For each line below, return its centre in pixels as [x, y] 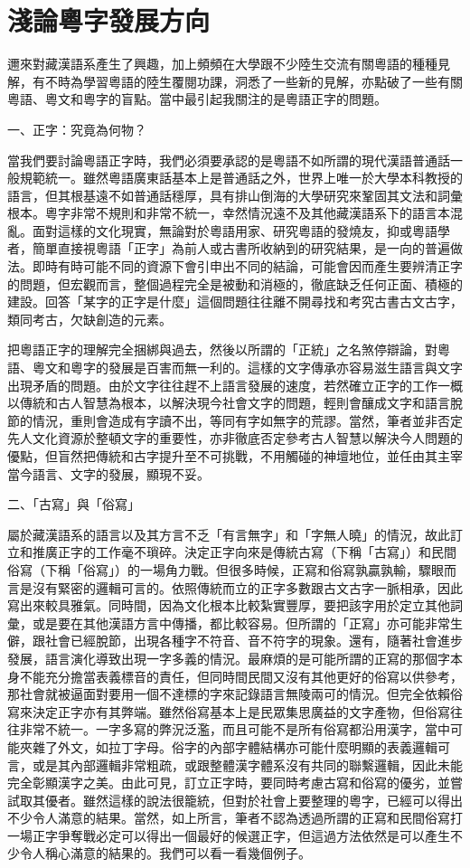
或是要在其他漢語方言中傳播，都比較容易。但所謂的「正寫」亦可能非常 [241, 623]
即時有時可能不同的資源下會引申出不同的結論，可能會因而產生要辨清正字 [247, 266]
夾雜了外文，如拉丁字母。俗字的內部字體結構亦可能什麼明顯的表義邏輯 [228, 746]
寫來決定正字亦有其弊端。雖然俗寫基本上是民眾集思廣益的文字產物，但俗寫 [229, 711]
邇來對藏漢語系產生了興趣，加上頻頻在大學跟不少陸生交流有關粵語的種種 [222, 64]
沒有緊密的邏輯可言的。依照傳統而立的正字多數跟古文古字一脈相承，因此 [247, 587]
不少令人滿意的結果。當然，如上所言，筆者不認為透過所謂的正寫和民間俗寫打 [235, 818]
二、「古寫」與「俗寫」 [74, 504]
